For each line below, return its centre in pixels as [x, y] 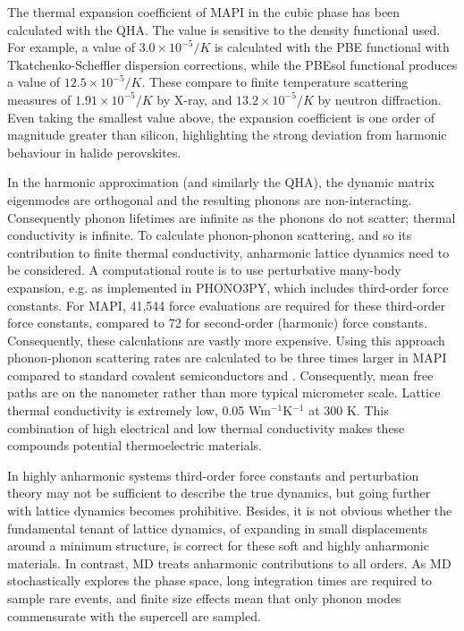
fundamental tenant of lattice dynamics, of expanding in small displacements [218, 528]
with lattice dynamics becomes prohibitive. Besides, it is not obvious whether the [230, 511]
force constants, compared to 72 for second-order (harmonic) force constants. [218, 323]
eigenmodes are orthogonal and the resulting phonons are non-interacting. [210, 199]
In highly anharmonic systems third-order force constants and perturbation [213, 475]
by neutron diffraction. [380, 99]
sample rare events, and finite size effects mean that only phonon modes [204, 598]
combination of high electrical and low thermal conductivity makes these [206, 427]
